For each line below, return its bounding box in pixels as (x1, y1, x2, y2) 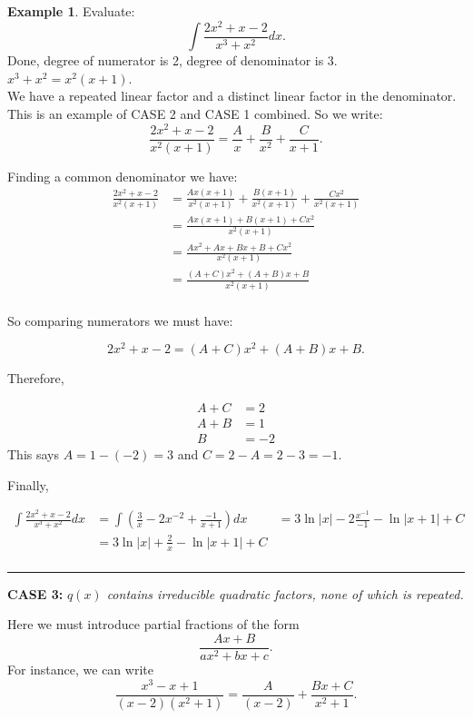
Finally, (7, 475, 49, 494)
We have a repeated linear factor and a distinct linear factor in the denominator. (7, 86, 457, 105)
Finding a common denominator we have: (7, 166, 238, 185)
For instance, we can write (7, 659, 153, 678)
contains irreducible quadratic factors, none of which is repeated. (106, 584, 464, 603)
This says (7, 445, 59, 464)
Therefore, (7, 369, 64, 388)
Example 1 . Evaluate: (7, 2, 135, 20)
